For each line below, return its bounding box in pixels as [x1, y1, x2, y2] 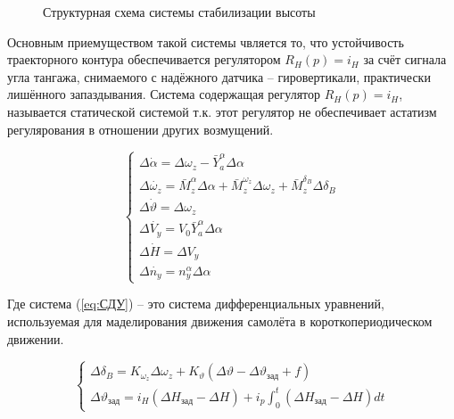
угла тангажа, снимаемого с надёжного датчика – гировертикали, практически [7, 67, 431, 86]
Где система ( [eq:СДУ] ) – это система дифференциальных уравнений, [7, 294, 384, 313]
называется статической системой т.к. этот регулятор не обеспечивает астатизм [7, 102, 437, 120]
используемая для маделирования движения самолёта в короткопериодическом [7, 311, 433, 330]
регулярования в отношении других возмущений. [7, 119, 274, 138]
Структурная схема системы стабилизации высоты [43, 3, 316, 21]
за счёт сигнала [363, 50, 447, 69]
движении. [7, 329, 64, 348]
